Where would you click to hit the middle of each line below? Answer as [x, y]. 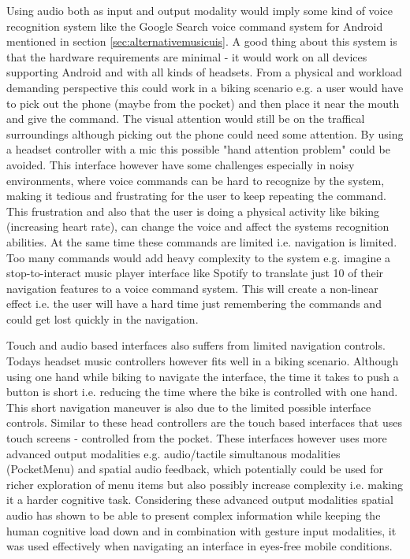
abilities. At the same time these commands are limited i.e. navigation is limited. [202, 241]
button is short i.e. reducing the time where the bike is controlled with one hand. [202, 392]
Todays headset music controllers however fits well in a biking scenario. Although [203, 361]
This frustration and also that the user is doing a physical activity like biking [193, 211]
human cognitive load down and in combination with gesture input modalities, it [201, 530]
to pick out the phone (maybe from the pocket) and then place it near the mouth [203, 103]
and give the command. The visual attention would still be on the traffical [186, 118]
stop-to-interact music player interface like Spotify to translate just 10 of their [195, 273]
